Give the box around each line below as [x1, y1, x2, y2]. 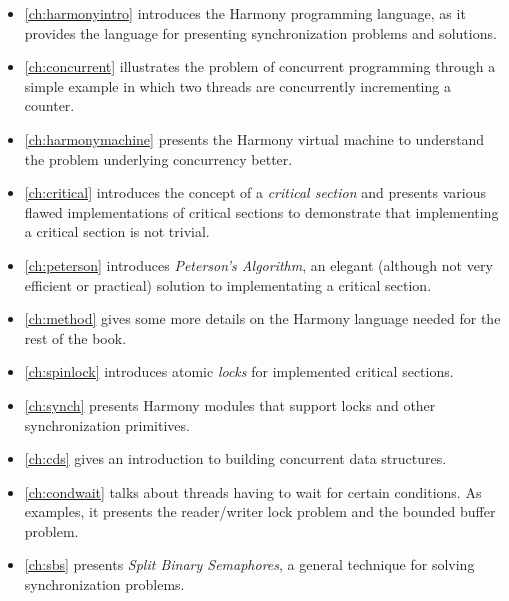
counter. [24, 95, 75, 116]
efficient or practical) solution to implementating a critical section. [24, 274, 432, 295]
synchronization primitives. [24, 414, 190, 435]
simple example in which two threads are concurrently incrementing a [24, 75, 451, 96]
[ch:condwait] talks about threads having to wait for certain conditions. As [24, 481, 482, 502]
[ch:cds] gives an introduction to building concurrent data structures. [24, 448, 447, 469]
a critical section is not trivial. [24, 221, 210, 242]
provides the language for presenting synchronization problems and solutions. [24, 22, 497, 43]
